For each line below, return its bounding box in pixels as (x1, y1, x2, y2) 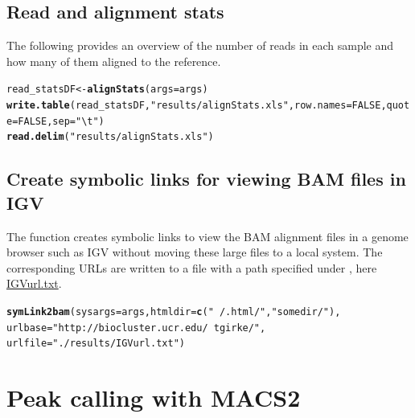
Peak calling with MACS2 (6, 381, 301, 414)
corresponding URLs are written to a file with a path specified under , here (6, 259, 377, 276)
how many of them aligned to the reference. (6, 52, 221, 69)
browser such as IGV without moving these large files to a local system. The (6, 244, 383, 260)
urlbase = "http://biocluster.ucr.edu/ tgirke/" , (6, 322, 266, 334)
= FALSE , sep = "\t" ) (12, 115, 105, 127)
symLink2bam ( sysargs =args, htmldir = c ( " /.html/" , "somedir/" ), (6, 305, 341, 318)
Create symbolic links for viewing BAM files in (6, 166, 406, 191)
